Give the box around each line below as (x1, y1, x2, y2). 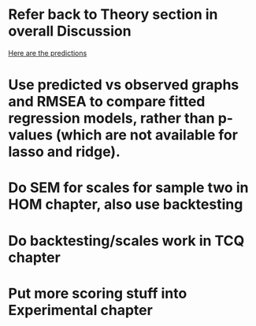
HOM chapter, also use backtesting (8, 195, 243, 213)
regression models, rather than (8, 109, 215, 128)
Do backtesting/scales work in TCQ (8, 232, 245, 250)
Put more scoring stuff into (8, 284, 187, 302)
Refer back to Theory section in (8, 6, 218, 24)
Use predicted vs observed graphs (8, 76, 239, 94)
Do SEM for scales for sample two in (8, 179, 249, 197)
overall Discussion (8, 22, 132, 40)
